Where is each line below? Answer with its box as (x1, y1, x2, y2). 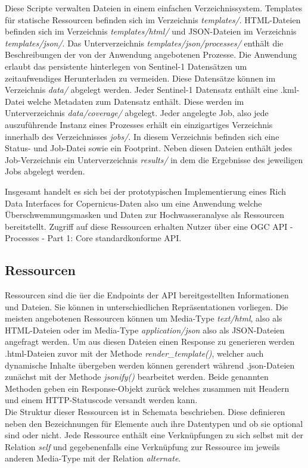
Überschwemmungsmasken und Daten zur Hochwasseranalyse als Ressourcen (5, 208, 284, 221)
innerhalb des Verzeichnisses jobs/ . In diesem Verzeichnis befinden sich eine (5, 130, 279, 142)
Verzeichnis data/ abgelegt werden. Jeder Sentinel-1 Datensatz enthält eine (5, 83, 278, 96)
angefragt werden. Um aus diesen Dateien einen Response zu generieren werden (5, 335, 295, 348)
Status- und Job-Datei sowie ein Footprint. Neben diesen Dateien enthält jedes (5, 142, 293, 154)
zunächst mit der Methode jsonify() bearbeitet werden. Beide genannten (5, 370, 269, 383)
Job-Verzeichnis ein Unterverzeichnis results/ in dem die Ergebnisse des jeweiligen (5, 153, 303, 166)
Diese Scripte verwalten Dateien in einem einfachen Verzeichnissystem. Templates (5, 2, 303, 14)
